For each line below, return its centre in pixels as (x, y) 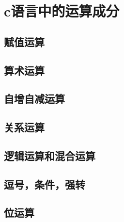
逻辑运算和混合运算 (50, 155)
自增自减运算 (34, 99)
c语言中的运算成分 (62, 11)
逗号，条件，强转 (45, 184)
